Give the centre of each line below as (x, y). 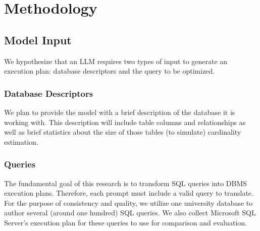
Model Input (38, 40)
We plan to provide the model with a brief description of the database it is (120, 112)
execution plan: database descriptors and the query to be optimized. (110, 71)
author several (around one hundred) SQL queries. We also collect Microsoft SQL (130, 213)
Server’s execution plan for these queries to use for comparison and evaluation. (125, 222)
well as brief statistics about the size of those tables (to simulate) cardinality (123, 132)
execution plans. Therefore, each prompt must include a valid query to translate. (129, 193)
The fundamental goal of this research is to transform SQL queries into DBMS (126, 183)
